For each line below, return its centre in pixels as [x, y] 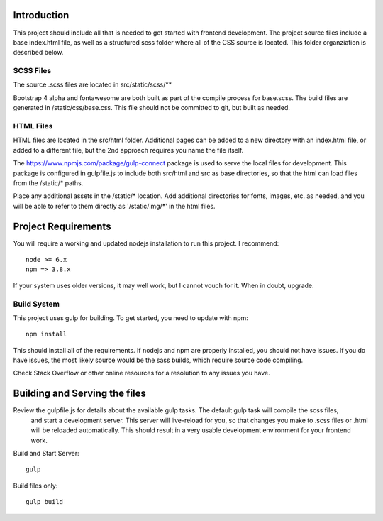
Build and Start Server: [46, 453]
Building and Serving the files [80, 394]
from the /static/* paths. [48, 183]
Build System [37, 304]
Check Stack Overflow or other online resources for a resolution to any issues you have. [142, 373]
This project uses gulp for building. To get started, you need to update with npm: [131, 318]
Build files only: [35, 486]
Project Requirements [62, 226]
